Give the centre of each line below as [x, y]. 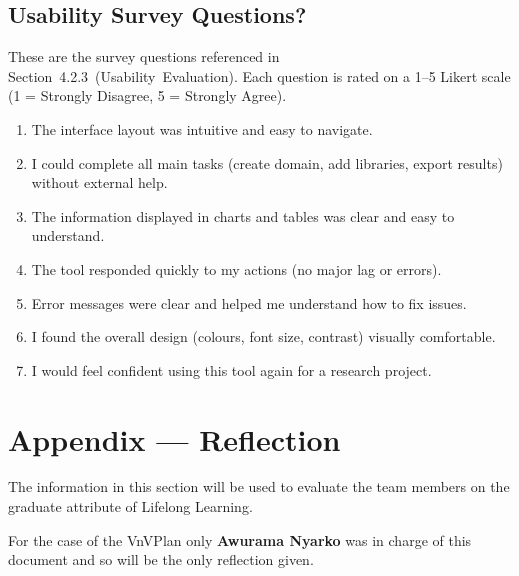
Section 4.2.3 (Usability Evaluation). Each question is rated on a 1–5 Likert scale [259, 75]
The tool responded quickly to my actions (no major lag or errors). [236, 268]
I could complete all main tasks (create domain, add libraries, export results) [267, 162]
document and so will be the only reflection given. [161, 559]
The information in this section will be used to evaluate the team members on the [259, 486]
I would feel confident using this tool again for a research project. [231, 369]
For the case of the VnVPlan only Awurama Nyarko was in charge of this [240, 539]
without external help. [99, 182]
